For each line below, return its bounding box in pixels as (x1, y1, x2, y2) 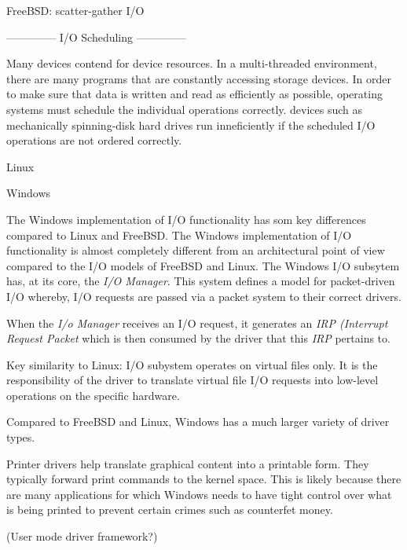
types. (6, 429, 35, 445)
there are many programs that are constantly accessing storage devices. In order (6, 70, 391, 86)
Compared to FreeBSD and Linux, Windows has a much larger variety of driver (6, 413, 390, 430)
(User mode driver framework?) (6, 528, 158, 544)
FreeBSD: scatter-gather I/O (6, 2, 145, 18)
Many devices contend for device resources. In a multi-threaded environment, (6, 55, 377, 71)
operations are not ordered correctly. (6, 132, 182, 148)
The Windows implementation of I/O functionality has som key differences (6, 211, 366, 227)
